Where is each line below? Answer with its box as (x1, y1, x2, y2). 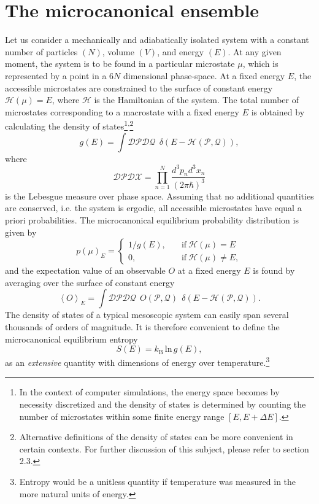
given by (5, 225, 37, 238)
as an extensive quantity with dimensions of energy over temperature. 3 (5, 354, 270, 368)
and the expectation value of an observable (5, 264, 166, 277)
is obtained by (251, 105, 305, 118)
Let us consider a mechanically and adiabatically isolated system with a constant (5, 33, 309, 46)
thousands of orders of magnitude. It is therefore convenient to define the (5, 320, 280, 333)
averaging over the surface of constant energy (5, 276, 175, 289)
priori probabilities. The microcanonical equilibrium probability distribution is (5, 213, 299, 226)
